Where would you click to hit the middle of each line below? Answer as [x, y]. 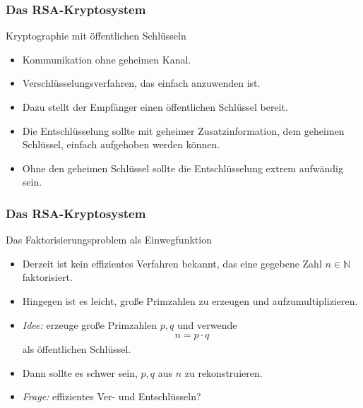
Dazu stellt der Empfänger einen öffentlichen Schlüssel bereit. [155, 107]
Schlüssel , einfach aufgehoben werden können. [121, 144]
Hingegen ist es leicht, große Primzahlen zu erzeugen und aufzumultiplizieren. [190, 300]
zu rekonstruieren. [224, 372]
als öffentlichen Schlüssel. [77, 349]
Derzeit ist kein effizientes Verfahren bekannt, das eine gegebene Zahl [172, 263]
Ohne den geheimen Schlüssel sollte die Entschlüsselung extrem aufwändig [183, 168]
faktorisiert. [47, 277]
